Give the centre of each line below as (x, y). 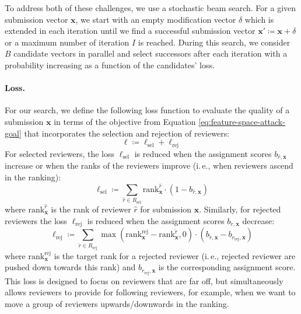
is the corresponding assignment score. (227, 267)
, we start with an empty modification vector (156, 19)
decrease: (258, 220)
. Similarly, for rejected (240, 209)
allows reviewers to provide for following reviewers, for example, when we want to (150, 292)
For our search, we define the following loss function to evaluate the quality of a (147, 110)
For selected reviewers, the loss (60, 153)
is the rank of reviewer (91, 209)
